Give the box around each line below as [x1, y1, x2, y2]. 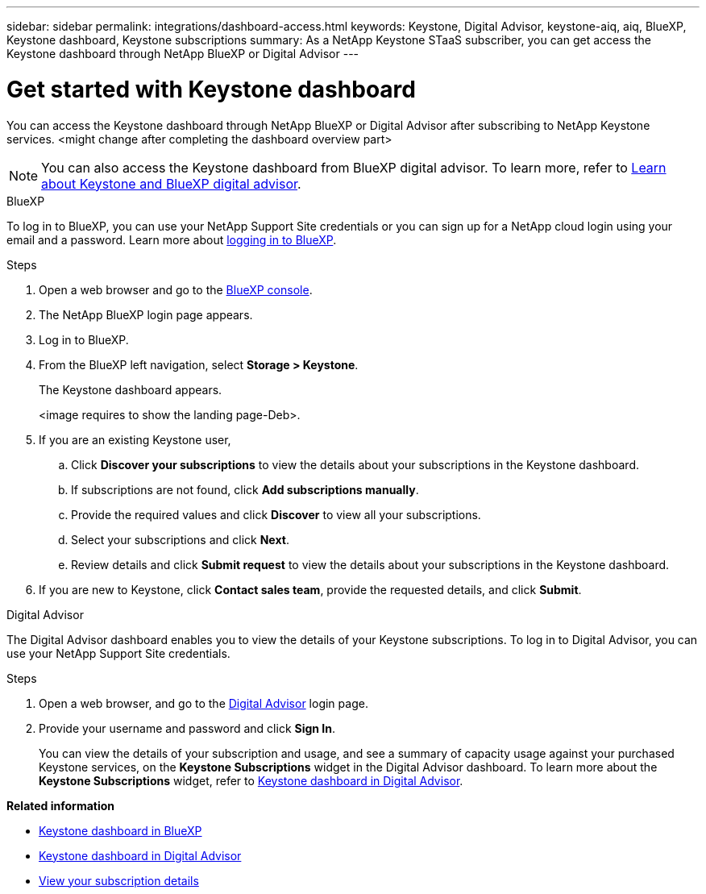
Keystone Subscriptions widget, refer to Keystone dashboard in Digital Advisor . [39, 773, 463, 788]
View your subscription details [39, 873, 199, 888]
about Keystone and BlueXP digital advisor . [41, 175, 301, 192]
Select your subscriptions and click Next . [71, 532, 289, 547]
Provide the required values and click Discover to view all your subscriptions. [71, 507, 481, 522]
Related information [6, 798, 115, 813]
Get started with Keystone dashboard [6, 75, 416, 103]
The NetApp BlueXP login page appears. [39, 307, 253, 322]
